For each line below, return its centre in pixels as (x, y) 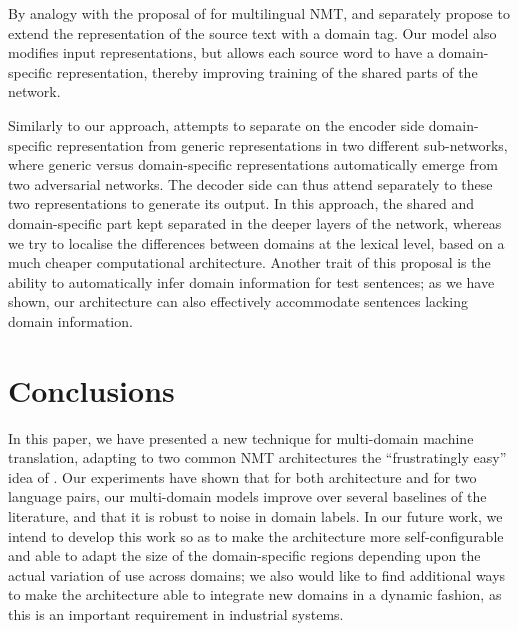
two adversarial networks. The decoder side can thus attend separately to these (250, 183)
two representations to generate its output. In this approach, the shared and (241, 203)
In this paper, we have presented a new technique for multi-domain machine (241, 437)
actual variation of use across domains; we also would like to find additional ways (257, 574)
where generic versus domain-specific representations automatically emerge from (253, 164)
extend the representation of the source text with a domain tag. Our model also (252, 32)
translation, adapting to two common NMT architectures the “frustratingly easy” (257, 457)
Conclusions (91, 389)
